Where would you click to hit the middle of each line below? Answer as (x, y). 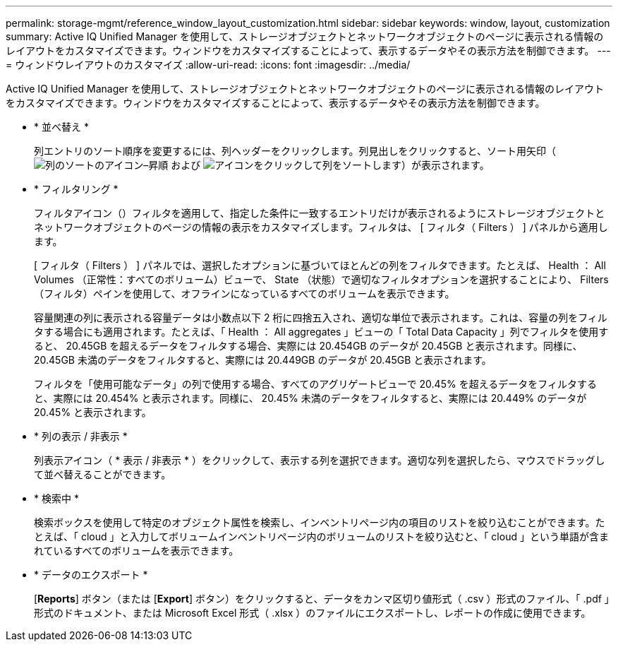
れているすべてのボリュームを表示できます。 (137, 551)
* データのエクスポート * (91, 575)
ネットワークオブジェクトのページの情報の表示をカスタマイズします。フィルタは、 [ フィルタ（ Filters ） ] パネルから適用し (321, 227)
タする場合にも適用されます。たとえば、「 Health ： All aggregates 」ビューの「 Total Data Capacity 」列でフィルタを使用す (321, 332)
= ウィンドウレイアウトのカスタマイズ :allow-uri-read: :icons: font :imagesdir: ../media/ (208, 65)
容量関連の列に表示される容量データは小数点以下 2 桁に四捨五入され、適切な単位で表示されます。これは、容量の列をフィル (321, 317)
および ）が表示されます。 (330, 165)
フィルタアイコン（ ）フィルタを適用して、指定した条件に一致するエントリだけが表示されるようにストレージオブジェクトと (320, 213)
